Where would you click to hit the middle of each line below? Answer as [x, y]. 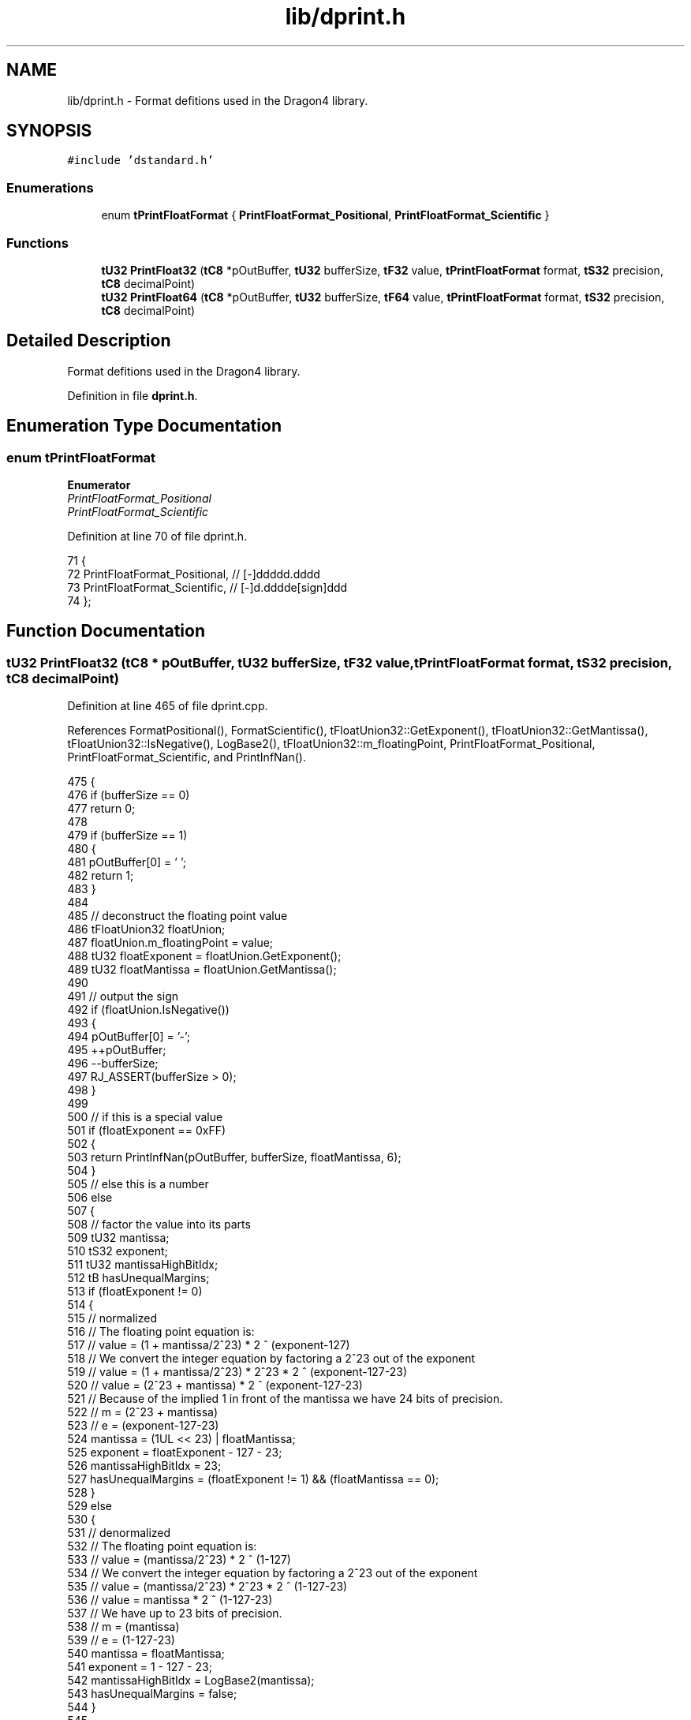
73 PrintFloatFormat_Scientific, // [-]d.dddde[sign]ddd [207, 587]
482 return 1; [101, 876]
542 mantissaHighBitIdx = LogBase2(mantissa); [191, 1681]
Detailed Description [89, 341]
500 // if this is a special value [145, 1117]
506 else [90, 1198]
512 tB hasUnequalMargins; [138, 1278]
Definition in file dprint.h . [133, 395]
